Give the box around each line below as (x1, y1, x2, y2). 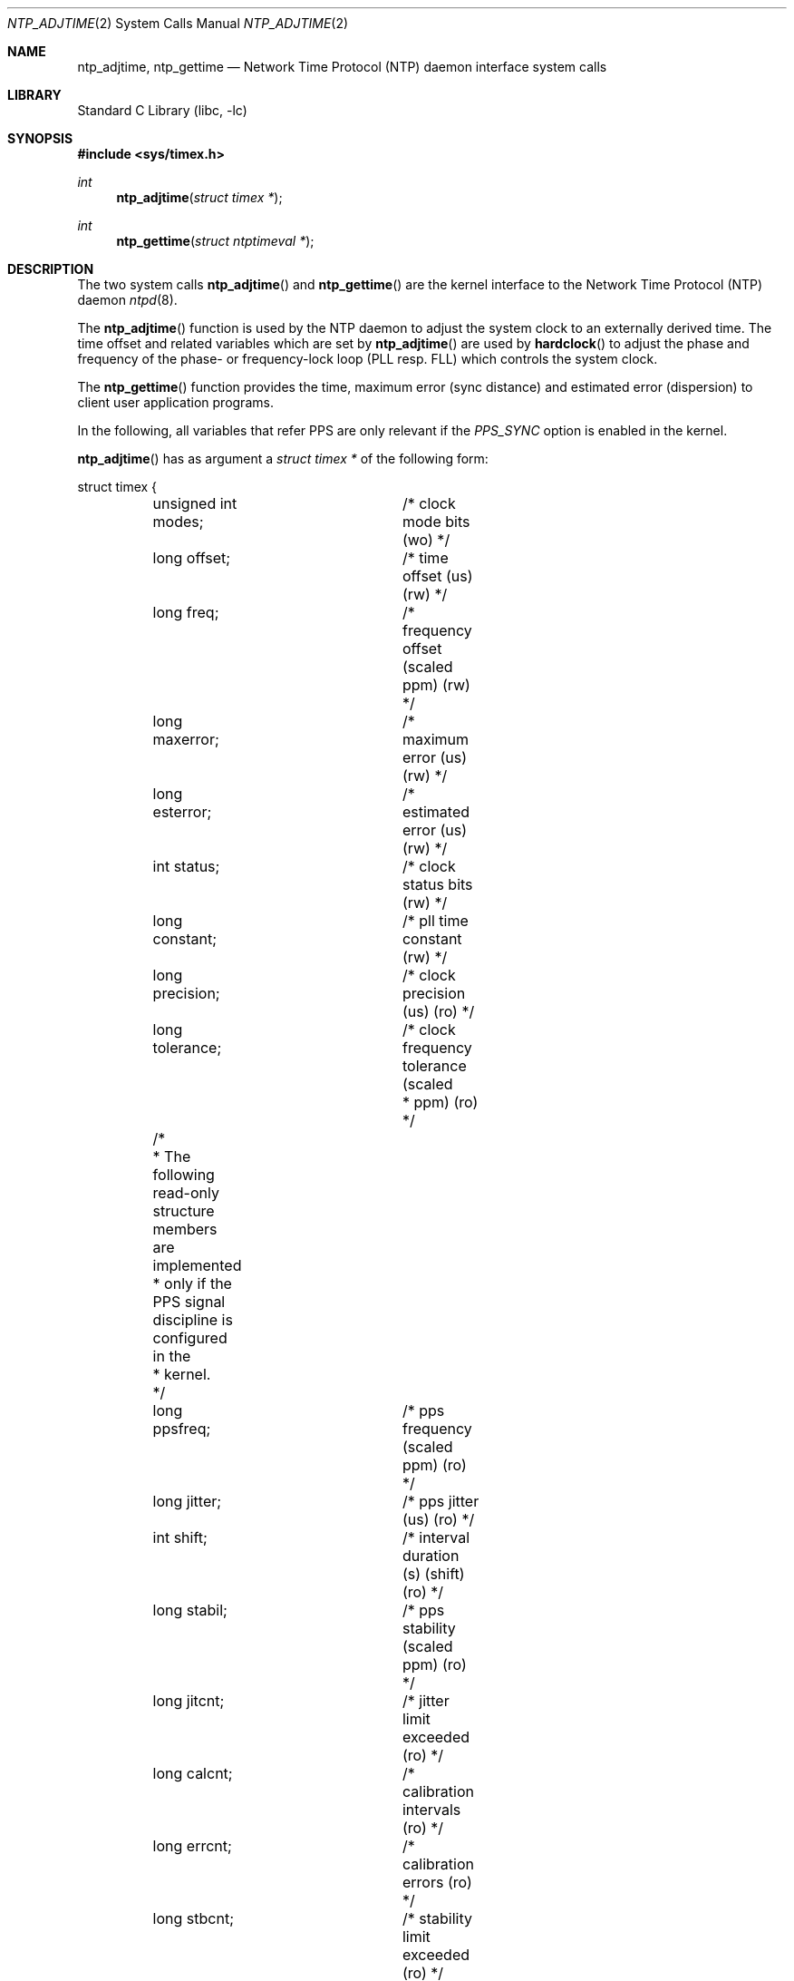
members (152, 1220, 218, 1238)
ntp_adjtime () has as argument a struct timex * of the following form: (77, 451, 489, 466)
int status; (152, 857, 220, 875)
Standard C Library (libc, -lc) (77, 102, 247, 118)
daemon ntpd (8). (77, 292, 178, 307)
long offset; (152, 549, 231, 567)
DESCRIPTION (7, 261, 94, 277)
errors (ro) (402, 1873, 472, 1891)
